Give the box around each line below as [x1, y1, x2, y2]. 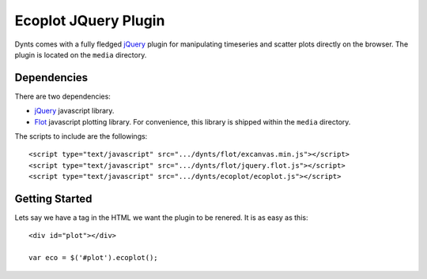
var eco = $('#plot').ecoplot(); [28, 253, 158, 262]
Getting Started [14, 192, 93, 205]
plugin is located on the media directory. [14, 50, 147, 59]
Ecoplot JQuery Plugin [14, 12, 165, 29]
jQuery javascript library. [34, 106, 115, 116]
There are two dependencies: [14, 91, 111, 101]
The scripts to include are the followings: [14, 132, 148, 141]
